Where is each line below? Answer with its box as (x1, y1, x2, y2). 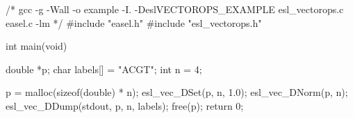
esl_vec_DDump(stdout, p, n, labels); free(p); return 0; (6, 98, 244, 112)
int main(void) (6, 39, 67, 53)
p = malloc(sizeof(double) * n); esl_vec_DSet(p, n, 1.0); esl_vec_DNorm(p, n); (6, 85, 348, 99)
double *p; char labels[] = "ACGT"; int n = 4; (6, 61, 202, 76)
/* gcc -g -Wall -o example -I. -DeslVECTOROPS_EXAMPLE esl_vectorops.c (6, 2, 344, 16)
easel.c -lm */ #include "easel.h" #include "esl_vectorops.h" (6, 15, 262, 30)
